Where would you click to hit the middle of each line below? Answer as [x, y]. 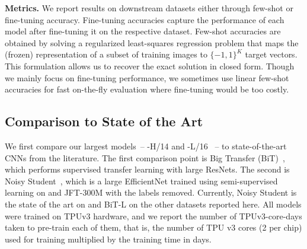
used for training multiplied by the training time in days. [108, 239]
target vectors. [271, 54]
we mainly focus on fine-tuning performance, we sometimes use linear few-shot [147, 77]
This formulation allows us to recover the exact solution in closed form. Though [150, 66]
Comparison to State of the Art [104, 121]
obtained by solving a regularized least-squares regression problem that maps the [152, 42]
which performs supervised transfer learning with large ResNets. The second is [147, 169]
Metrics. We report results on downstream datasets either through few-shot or [149, 8]
